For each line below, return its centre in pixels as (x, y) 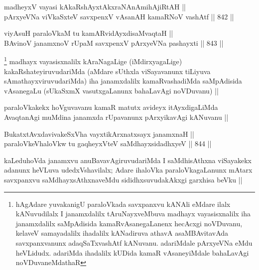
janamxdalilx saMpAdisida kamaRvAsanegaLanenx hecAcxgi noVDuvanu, (129, 223)
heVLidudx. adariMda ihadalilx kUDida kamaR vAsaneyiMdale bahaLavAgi (132, 252)
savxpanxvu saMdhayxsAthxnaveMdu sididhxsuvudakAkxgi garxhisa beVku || (123, 179)
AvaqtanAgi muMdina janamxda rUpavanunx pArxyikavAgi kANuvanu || (116, 117)
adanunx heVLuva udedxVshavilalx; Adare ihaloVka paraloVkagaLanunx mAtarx (128, 170)
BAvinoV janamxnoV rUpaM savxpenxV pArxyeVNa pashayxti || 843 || (114, 43)
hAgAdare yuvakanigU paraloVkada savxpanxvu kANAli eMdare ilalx (123, 204)
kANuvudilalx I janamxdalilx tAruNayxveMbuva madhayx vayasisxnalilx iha (133, 214)
